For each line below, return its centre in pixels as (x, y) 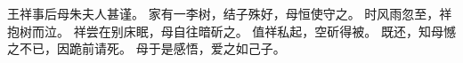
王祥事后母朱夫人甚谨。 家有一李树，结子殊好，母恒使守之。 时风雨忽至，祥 (230, 13)
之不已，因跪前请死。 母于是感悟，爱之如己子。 (146, 48)
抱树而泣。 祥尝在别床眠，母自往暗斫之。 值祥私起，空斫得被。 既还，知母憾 (231, 31)
